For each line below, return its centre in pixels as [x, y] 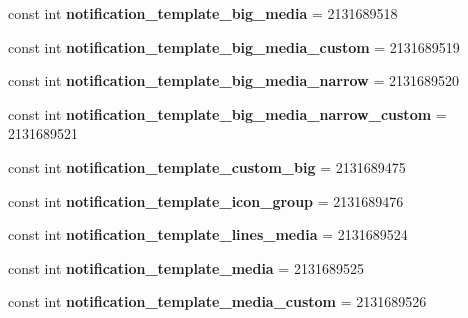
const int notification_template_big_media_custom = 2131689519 [234, 46]
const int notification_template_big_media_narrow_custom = [227, 113]
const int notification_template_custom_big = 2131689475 [207, 166]
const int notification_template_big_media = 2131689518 [203, 13]
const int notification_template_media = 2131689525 [186, 267]
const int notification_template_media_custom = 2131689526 [217, 301]
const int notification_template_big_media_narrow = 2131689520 [233, 80]
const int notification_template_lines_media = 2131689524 [208, 234]
